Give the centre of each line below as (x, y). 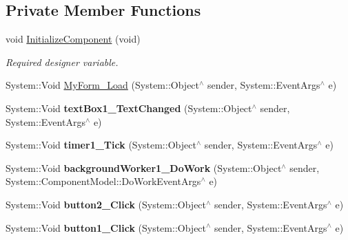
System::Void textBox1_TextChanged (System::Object (129, 108)
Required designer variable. (62, 62)
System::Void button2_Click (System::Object (106, 204)
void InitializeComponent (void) (73, 39)
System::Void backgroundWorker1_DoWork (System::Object (144, 167)
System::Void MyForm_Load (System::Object (103, 85)
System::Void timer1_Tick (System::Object (101, 145)
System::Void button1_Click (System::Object (106, 227)
